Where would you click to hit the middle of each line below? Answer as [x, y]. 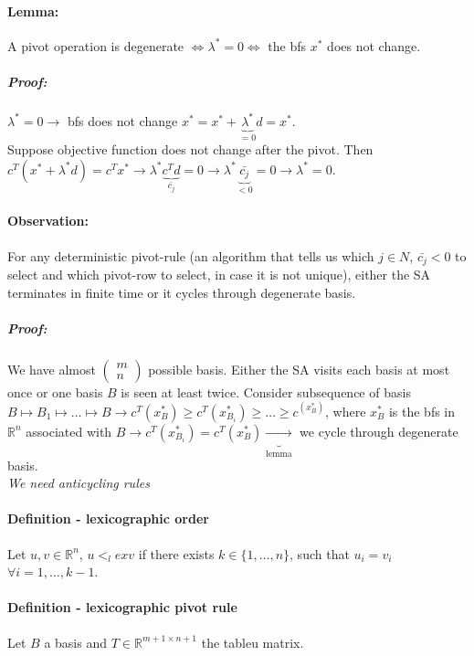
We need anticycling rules [79, 483]
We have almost [52, 369]
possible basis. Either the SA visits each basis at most [299, 369]
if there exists [176, 553]
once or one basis [55, 391]
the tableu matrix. [253, 642]
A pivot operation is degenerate [96, 45]
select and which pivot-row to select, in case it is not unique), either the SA [219, 275]
